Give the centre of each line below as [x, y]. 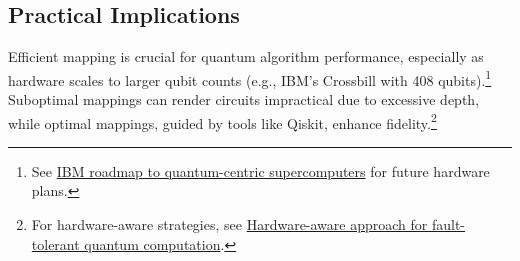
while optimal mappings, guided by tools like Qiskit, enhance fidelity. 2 [222, 121]
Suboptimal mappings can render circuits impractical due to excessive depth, [244, 99]
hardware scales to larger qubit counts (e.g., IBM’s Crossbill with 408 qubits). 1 [250, 78]
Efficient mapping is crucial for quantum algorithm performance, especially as [246, 56]
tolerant [55, 243]
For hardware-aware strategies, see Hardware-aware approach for [229, 224]
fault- [448, 224]
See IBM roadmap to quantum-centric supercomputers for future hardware [260, 170]
